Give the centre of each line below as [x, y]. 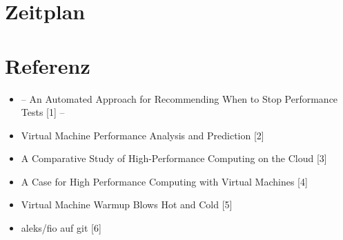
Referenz [48, 65]
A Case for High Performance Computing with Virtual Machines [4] [164, 181]
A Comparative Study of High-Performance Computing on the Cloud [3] [174, 158]
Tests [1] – [43, 112]
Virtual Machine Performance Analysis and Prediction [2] [143, 135]
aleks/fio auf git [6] [61, 228]
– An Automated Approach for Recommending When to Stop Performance [179, 98]
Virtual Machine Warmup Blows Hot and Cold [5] [127, 204]
